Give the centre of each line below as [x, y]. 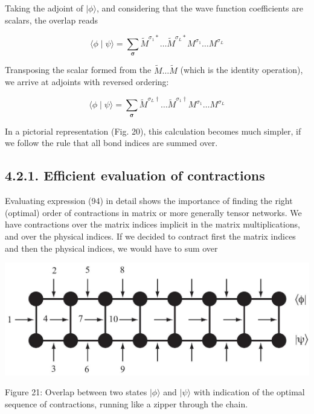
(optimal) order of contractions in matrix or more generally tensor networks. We [153, 212]
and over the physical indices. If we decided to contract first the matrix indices [150, 236]
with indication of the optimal [249, 392]
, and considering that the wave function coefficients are [200, 8]
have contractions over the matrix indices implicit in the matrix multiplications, [152, 224]
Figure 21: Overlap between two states [76, 392]
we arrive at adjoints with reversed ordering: [87, 82]
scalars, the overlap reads [51, 20]
